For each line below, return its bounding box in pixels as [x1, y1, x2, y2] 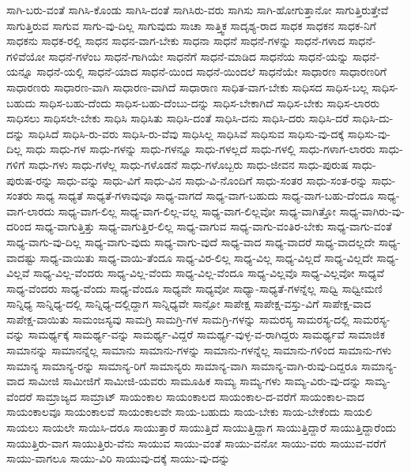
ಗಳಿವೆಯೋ [6, 47, 45, 64]
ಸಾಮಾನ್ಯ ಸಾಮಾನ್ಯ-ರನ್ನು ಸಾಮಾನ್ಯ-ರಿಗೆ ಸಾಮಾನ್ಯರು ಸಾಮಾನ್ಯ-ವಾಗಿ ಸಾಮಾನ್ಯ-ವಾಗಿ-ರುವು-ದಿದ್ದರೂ [6, 357, 358, 373]
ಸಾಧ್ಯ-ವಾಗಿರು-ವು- [339, 202, 405, 219]
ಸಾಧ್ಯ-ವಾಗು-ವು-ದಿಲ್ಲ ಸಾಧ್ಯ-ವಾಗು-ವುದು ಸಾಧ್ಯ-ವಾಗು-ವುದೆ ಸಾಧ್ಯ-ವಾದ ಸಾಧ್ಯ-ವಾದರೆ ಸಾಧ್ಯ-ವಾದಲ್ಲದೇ [6, 233, 375, 249]
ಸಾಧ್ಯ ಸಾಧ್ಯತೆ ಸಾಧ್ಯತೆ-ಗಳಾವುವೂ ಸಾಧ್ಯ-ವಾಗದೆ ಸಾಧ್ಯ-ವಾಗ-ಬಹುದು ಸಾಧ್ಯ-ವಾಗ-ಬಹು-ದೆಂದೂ [36, 187, 374, 204]
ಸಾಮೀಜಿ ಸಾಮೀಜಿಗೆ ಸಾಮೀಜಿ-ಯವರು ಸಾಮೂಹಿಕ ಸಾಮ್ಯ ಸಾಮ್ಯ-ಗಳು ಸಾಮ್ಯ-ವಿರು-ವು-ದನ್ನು [28, 373, 361, 389]
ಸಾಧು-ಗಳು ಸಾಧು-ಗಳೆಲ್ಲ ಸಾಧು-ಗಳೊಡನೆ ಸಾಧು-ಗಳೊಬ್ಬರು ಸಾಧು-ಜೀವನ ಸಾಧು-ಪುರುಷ [28, 155, 349, 172]
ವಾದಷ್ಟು [6, 249, 36, 265]
